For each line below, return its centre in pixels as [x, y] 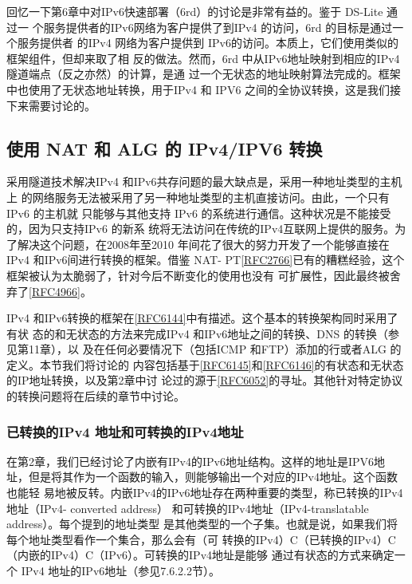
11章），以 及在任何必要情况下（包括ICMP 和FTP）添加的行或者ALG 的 [215, 349]
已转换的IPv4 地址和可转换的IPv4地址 [125, 431]
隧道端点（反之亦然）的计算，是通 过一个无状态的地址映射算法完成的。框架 [204, 74]
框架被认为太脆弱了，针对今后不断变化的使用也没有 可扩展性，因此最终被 [198, 275]
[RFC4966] [55, 291]
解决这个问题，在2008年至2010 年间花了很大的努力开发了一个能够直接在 [203, 244]
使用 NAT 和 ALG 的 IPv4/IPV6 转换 [165, 148]
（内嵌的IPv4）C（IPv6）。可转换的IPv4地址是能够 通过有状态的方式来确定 [200, 555]
